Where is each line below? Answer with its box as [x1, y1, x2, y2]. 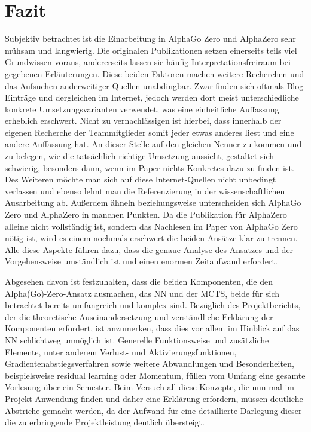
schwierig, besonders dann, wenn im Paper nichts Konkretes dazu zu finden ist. [5, 161, 294, 174]
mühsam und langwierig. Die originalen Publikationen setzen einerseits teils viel [5, 44, 297, 56]
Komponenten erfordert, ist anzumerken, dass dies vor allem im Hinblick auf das [5, 322, 300, 334]
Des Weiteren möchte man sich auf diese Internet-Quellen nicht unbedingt [5, 173, 276, 185]
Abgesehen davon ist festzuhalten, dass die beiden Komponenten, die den [5, 275, 273, 287]
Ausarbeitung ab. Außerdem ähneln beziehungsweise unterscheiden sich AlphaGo [5, 196, 301, 209]
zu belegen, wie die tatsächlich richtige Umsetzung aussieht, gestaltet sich [5, 150, 274, 162]
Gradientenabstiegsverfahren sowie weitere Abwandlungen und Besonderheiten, [5, 357, 294, 370]
